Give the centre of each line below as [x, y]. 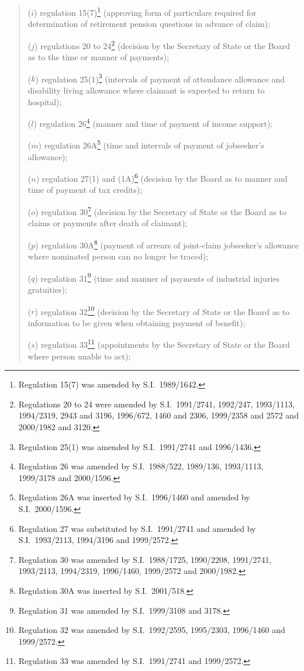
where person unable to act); [79, 356]
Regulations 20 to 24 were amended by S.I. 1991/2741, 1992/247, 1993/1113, [157, 404]
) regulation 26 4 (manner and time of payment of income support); [153, 122]
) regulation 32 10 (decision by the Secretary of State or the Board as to [162, 310]
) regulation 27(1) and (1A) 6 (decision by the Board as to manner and [162, 177]
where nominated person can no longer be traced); [118, 256]
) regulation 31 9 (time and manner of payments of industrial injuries [157, 277]
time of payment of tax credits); [85, 190]
